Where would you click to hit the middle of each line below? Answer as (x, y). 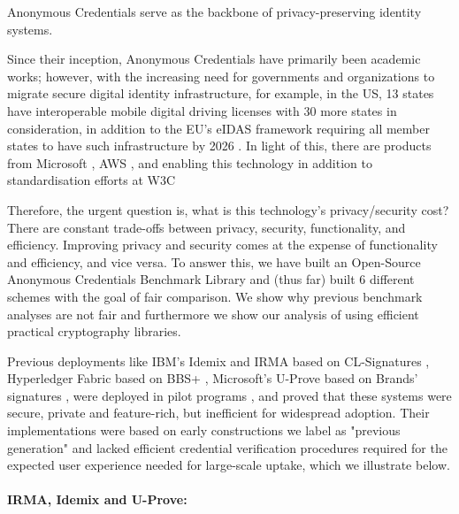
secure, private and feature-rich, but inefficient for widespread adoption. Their (218, 413)
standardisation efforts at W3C (92, 180)
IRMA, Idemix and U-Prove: (97, 499)
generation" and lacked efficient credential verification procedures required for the (227, 447)
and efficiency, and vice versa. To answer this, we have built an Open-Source (214, 261)
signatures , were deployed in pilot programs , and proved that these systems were (229, 395)
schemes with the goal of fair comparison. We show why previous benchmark (215, 296)
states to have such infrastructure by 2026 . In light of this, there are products (219, 146)
